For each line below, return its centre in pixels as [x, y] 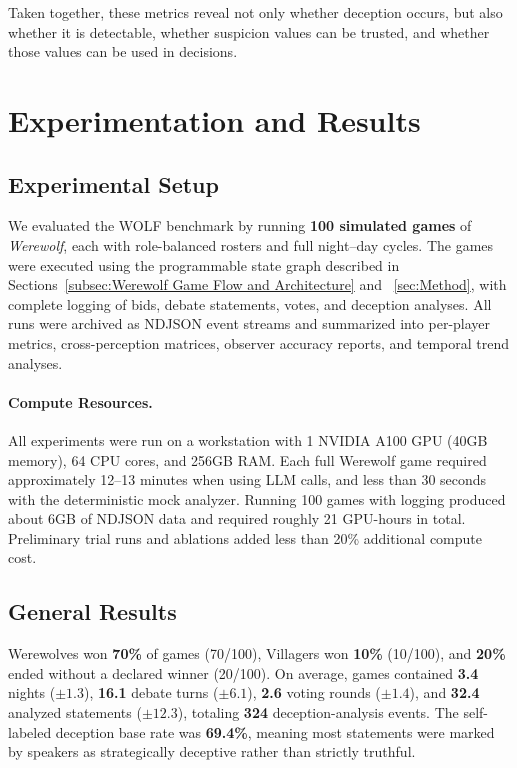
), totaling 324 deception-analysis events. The [318, 712]
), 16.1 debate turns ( [151, 692]
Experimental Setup [113, 183]
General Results [92, 611]
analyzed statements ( [75, 712]
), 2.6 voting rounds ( [314, 692]
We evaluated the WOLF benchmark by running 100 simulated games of [240, 225]
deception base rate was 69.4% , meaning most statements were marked [275, 731]
